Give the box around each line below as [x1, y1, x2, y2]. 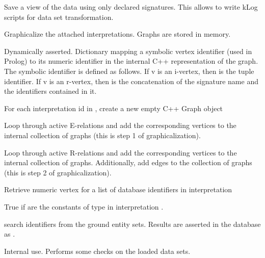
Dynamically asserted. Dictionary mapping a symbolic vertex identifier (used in [4, 45, 252, 56]
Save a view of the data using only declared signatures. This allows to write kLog [4, 2, 258, 12]
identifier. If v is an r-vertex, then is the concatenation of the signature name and [4, 75, 258, 86]
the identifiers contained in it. [4, 86, 97, 96]
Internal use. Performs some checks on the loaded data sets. [4, 245, 191, 256]
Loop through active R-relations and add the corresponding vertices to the [4, 147, 237, 158]
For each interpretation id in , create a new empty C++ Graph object [4, 102, 223, 113]
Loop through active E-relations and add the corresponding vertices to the [4, 120, 236, 131]
